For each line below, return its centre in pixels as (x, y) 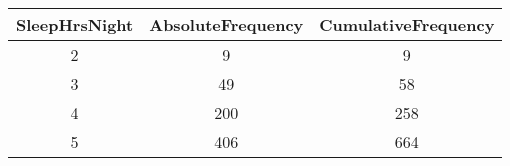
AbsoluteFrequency (226, 24)
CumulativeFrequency (407, 24)
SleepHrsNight (75, 24)
